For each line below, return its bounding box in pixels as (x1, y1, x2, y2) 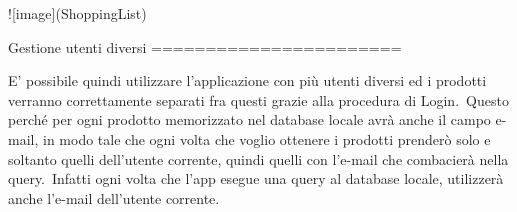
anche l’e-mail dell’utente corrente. (8, 187, 220, 208)
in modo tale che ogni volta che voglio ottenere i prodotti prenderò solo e (42, 128, 491, 149)
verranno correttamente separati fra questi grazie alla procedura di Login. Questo (8, 89, 509, 110)
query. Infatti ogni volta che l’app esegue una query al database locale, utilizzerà (8, 168, 504, 189)
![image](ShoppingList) (8, 3, 147, 23)
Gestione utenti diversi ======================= (8, 36, 402, 57)
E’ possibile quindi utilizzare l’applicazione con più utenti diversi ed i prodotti (8, 70, 487, 91)
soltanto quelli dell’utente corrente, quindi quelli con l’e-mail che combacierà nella (8, 148, 509, 169)
